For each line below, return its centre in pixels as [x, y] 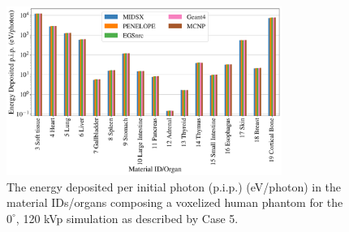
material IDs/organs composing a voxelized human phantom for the [175, 202]
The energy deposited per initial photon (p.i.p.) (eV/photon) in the [174, 186]
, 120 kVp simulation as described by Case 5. [127, 218]
